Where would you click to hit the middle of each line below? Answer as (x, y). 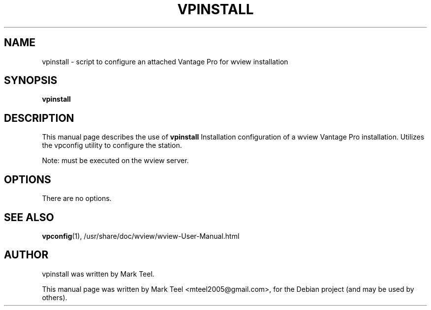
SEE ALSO (29, 217)
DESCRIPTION (39, 118)
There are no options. (77, 198)
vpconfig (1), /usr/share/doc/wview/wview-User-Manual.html (141, 236)
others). (55, 297)
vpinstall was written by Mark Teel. (98, 274)
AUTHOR (26, 255)
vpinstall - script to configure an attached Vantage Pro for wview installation (165, 61)
